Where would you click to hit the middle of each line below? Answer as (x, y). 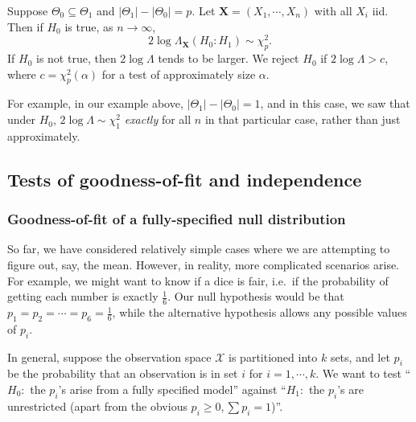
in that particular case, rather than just (303, 119)
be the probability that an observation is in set (123, 373)
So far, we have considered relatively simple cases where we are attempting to (199, 249)
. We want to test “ (363, 373)
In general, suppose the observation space (109, 356)
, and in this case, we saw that (335, 103)
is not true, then (76, 58)
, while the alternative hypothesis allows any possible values (259, 312)
